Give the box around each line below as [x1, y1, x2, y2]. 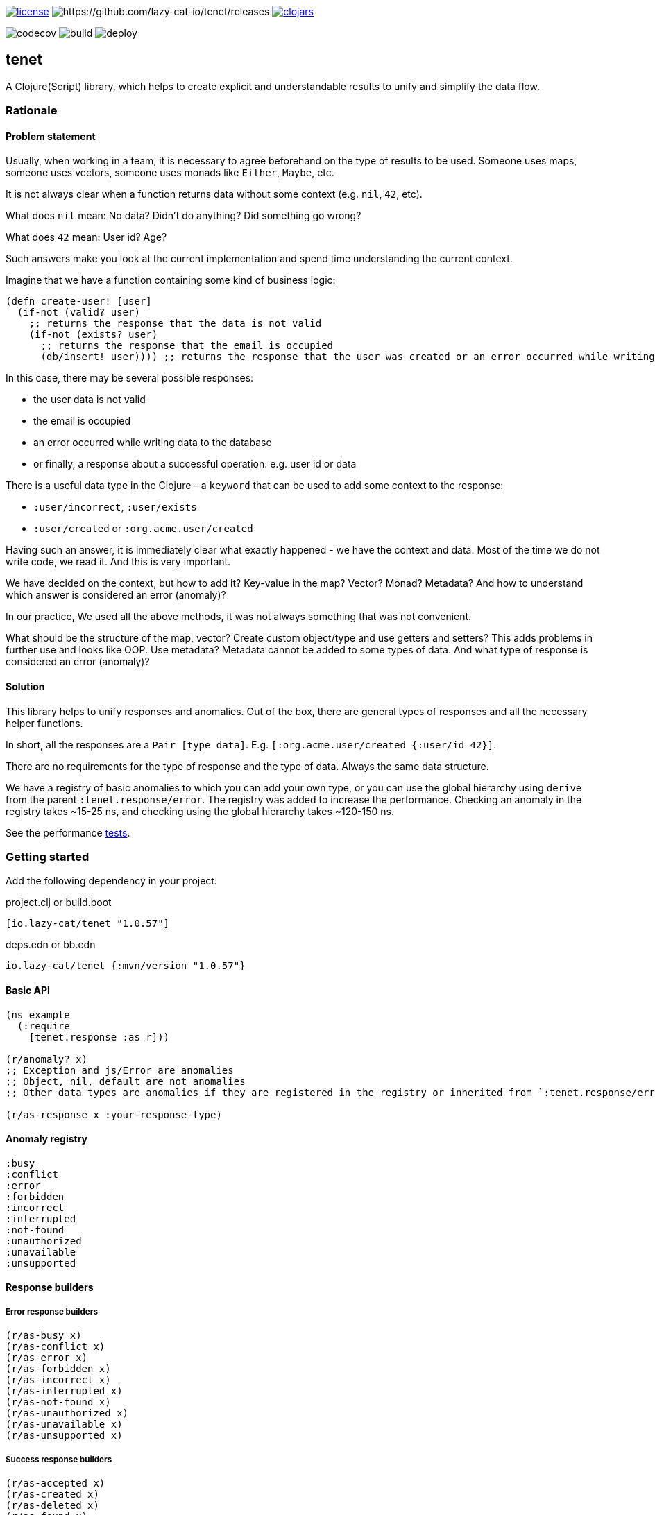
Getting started [6, 850, 90, 864]
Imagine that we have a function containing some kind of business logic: [6, 274, 336, 286]
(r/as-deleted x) [6, 1500, 99, 1512]
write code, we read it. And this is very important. [6, 556, 231, 568]
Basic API [6, 984, 51, 997]
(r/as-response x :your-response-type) [6, 1109, 222, 1120]
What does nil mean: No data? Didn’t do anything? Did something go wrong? [6, 209, 361, 222]
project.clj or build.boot [6, 896, 112, 909]
